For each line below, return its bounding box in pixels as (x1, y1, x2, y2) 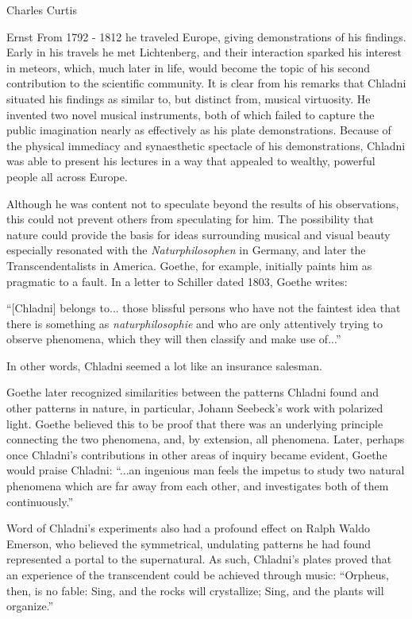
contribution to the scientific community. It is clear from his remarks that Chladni (6, 75, 406, 91)
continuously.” (6, 493, 74, 509)
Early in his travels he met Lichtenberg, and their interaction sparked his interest (6, 44, 402, 60)
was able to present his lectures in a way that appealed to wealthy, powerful (6, 153, 375, 169)
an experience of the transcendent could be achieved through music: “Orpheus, (6, 567, 389, 582)
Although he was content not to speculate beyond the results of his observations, (6, 195, 399, 211)
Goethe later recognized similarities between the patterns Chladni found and (6, 384, 379, 400)
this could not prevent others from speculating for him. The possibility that (6, 211, 374, 227)
